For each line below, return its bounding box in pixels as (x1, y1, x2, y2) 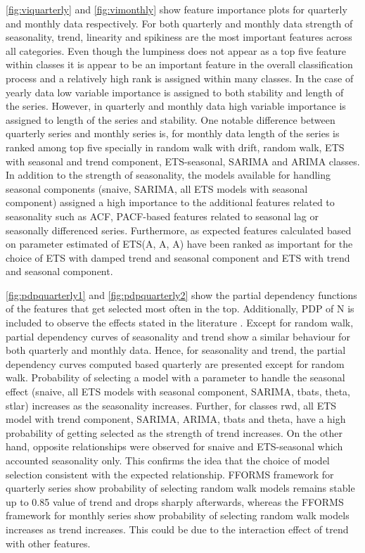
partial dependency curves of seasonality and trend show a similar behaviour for (6, 329, 350, 343)
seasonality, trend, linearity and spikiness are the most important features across (6, 30, 352, 44)
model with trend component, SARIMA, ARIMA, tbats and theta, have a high (6, 412, 346, 426)
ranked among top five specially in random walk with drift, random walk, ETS (6, 139, 345, 154)
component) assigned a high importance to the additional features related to (6, 195, 335, 210)
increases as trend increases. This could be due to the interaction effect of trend (6, 521, 349, 536)
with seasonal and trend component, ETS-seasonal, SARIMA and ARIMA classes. (6, 153, 360, 168)
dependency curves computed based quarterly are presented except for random (6, 356, 345, 371)
